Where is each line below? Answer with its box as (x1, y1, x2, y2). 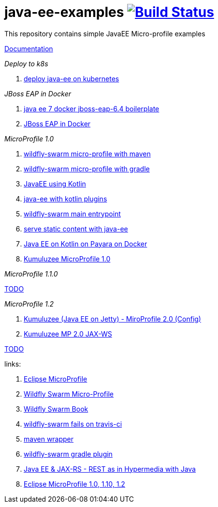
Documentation (4, 44, 53, 53)
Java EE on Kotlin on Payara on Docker (24, 239, 147, 248)
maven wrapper (24, 434, 74, 443)
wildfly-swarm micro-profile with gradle (24, 164, 150, 173)
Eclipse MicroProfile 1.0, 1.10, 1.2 (24, 479, 125, 488)
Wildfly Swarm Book (24, 404, 88, 413)
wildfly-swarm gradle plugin (24, 449, 113, 458)
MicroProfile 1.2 (4, 299, 54, 308)
